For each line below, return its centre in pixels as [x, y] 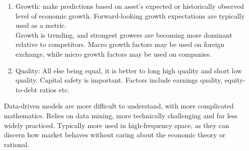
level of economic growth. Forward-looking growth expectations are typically [130, 15]
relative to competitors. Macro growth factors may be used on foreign [120, 44]
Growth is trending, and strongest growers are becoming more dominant [124, 34]
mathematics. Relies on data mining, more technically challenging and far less [121, 115]
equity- [235, 80]
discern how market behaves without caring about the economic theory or [115, 135]
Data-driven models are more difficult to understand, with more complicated [119, 106]
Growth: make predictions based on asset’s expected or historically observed [130, 6]
